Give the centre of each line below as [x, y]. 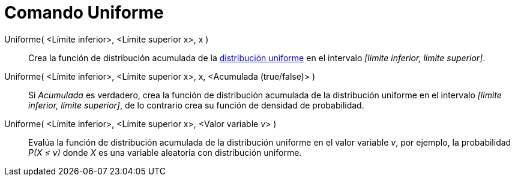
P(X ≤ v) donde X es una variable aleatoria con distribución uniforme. [165, 152]
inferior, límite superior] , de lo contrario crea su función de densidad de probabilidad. [196, 105]
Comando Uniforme [84, 13]
